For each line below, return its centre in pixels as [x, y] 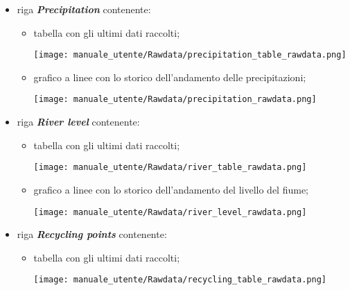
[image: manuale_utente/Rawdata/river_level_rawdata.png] [170, 212]
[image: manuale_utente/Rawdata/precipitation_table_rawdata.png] [190, 55]
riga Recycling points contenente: [92, 234]
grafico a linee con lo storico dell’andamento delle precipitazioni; [170, 77]
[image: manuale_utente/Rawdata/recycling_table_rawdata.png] [180, 280]
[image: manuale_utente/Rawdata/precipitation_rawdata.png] [175, 100]
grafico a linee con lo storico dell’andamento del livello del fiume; [171, 189]
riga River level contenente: [78, 122]
